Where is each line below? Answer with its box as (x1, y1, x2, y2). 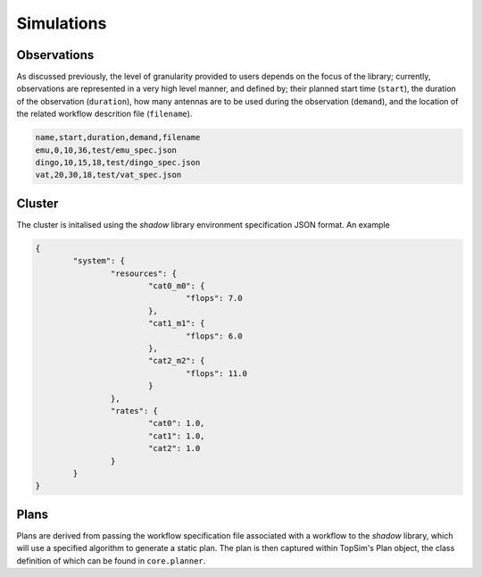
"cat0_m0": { (147, 281, 205, 291)
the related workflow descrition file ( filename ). (16, 108, 193, 120)
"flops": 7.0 (186, 293, 243, 304)
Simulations (16, 13, 107, 33)
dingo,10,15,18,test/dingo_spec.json (35, 157, 201, 167)
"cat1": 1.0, (147, 431, 205, 441)
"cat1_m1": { (147, 318, 205, 329)
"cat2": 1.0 (147, 443, 201, 454)
